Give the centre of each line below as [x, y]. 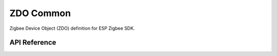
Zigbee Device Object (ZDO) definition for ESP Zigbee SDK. [72, 28]
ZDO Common [40, 13]
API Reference [33, 43]
